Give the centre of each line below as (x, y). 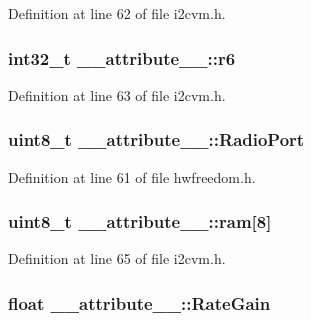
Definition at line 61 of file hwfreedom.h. (132, 176)
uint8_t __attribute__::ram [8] (140, 221)
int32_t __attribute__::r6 (122, 57)
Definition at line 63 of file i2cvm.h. (117, 94)
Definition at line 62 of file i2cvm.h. (117, 13)
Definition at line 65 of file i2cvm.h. (117, 258)
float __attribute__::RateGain (139, 302)
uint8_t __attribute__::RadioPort (156, 139)
